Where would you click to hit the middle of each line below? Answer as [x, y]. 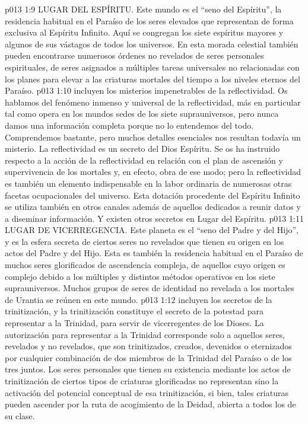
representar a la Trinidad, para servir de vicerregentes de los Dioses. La [134, 323]
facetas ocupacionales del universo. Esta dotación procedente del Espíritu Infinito [153, 195]
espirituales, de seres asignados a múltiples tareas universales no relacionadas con [152, 67]
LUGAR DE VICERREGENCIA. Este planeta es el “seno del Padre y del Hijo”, [152, 230]
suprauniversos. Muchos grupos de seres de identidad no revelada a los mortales [150, 288]
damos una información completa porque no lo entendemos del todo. [129, 125]
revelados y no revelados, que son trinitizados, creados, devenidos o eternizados [148, 346]
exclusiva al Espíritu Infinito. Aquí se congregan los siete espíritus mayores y [144, 32]
